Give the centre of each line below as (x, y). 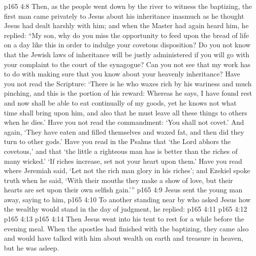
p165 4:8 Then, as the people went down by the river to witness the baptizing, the (128, 6)
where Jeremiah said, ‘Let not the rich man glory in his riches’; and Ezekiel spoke (127, 170)
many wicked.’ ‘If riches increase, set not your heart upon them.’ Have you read (123, 161)
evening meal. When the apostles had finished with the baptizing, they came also (126, 228)
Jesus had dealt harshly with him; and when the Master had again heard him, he (126, 25)
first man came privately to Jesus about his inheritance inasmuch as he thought (124, 16)
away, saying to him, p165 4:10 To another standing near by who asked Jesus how (128, 199)
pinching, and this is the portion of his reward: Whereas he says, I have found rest (128, 93)
